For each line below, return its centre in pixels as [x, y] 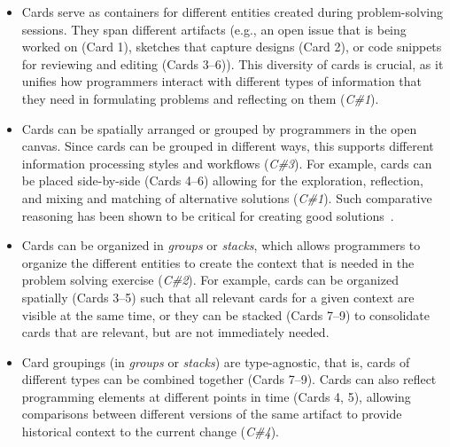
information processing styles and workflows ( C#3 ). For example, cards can [227, 163]
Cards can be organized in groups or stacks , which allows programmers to [221, 245]
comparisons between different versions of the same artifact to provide [212, 414]
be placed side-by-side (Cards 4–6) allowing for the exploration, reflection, [222, 180]
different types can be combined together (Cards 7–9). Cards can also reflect [229, 379]
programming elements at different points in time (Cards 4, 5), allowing [216, 396]
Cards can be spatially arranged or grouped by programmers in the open [219, 128]
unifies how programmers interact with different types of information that [222, 81]
